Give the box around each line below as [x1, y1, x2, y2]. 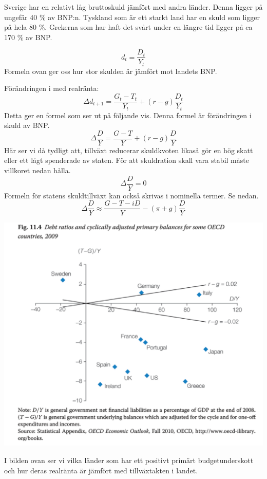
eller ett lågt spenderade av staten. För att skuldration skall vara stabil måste [4, 155, 249, 165]
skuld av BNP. [4, 120, 50, 131]
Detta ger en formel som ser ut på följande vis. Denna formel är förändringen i [4, 109, 252, 120]
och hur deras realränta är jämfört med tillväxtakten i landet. [4, 465, 198, 475]
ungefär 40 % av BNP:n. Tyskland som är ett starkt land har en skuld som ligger [4, 11, 260, 22]
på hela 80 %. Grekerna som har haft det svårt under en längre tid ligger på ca [4, 22, 253, 32]
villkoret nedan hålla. [4, 165, 71, 176]
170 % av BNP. [4, 31, 52, 42]
